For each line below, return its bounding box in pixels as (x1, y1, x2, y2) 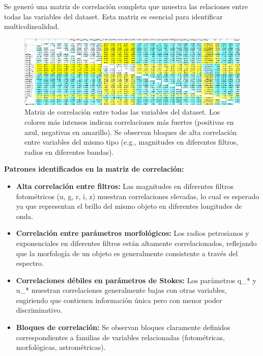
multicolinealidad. (4, 21, 60, 32)
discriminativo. (16, 305, 63, 315)
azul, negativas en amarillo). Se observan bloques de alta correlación (24, 126, 237, 137)
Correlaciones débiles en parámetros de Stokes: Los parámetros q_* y (16, 275, 256, 285)
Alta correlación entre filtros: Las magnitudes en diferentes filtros (16, 180, 233, 191)
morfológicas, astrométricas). (16, 342, 106, 352)
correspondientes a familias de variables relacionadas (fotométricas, (16, 332, 225, 342)
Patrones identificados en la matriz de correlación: (4, 163, 184, 174)
